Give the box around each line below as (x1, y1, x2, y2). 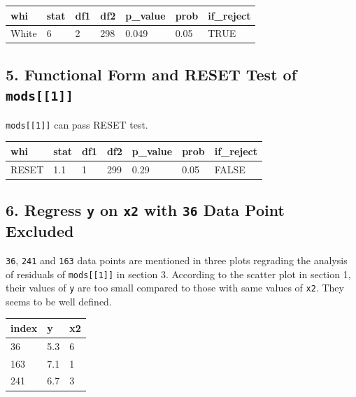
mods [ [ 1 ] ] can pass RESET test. (6, 117, 148, 131)
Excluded (6, 220, 74, 242)
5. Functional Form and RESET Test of (6, 63, 297, 85)
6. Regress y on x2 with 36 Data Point (6, 199, 285, 221)
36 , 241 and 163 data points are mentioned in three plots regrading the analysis (6, 252, 348, 267)
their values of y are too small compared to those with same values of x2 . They (6, 280, 344, 295)
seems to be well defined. (6, 294, 112, 308)
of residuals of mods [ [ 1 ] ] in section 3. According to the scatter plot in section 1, (6, 266, 351, 281)
